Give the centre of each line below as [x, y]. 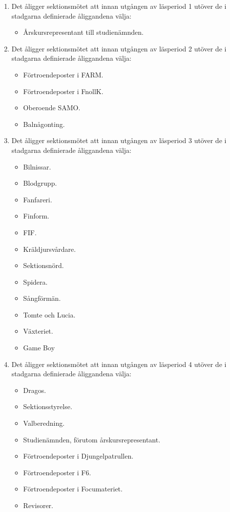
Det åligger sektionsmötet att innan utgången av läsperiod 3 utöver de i [119, 140]
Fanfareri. [38, 199]
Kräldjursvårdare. [50, 249]
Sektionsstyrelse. [48, 406]
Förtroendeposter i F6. [57, 472]
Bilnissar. [37, 166]
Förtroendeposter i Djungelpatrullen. [78, 456]
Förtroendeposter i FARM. [63, 74]
